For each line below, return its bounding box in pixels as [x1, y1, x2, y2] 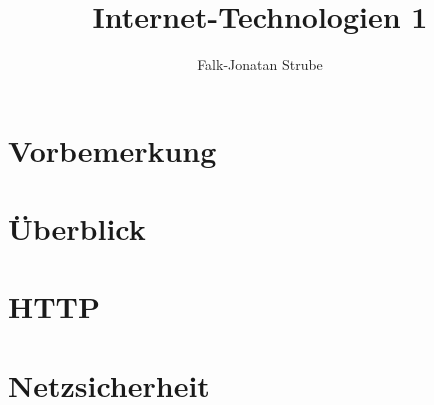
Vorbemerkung [8, 129, 217, 170]
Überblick [8, 208, 146, 249]
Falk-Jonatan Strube [197, 54, 323, 75]
